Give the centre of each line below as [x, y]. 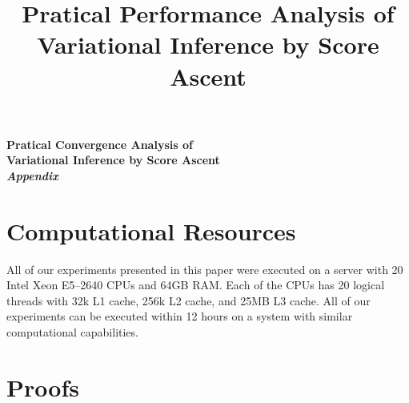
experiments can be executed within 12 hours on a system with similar [180, 316]
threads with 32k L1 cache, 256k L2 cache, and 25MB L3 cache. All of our [188, 300]
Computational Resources [151, 230]
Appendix [32, 175]
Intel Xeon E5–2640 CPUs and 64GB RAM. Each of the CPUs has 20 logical [196, 285]
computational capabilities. [72, 332]
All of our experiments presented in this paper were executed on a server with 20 [205, 269]
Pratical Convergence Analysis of [100, 144]
